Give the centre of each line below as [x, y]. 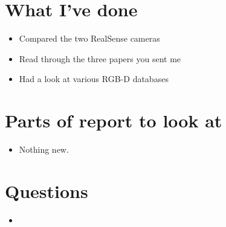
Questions [47, 190]
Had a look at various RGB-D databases [94, 79]
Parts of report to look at [114, 120]
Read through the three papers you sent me [100, 58]
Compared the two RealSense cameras [89, 38]
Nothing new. [44, 149]
